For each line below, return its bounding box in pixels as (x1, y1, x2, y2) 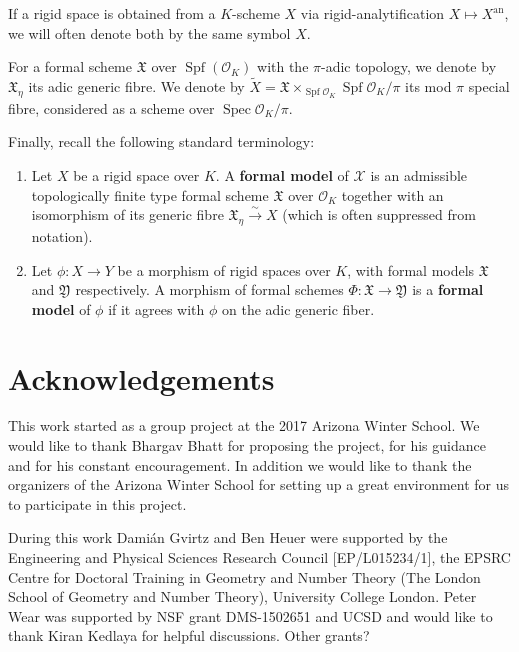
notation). (31, 225, 93, 246)
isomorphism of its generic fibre (31, 204, 224, 225)
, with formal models (347, 259, 475, 280)
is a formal (412, 279, 484, 300)
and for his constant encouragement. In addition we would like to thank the (8, 454, 472, 475)
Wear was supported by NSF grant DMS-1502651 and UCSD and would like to (8, 605, 493, 626)
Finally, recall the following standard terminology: (8, 131, 315, 152)
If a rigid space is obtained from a (8, 3, 216, 23)
